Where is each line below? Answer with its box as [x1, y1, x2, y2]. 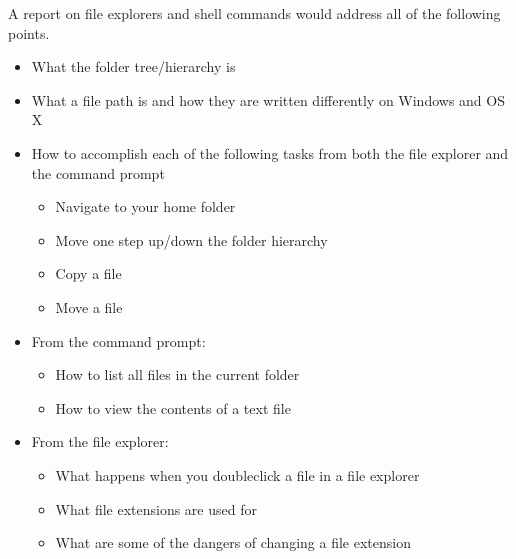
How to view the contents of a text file [55, 397, 291, 418]
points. [8, 22, 50, 43]
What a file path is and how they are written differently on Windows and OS [31, 89, 505, 110]
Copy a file [55, 263, 122, 284]
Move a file [55, 296, 123, 317]
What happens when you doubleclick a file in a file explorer [55, 464, 420, 485]
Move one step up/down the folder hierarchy [55, 229, 328, 250]
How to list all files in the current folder [55, 364, 300, 385]
